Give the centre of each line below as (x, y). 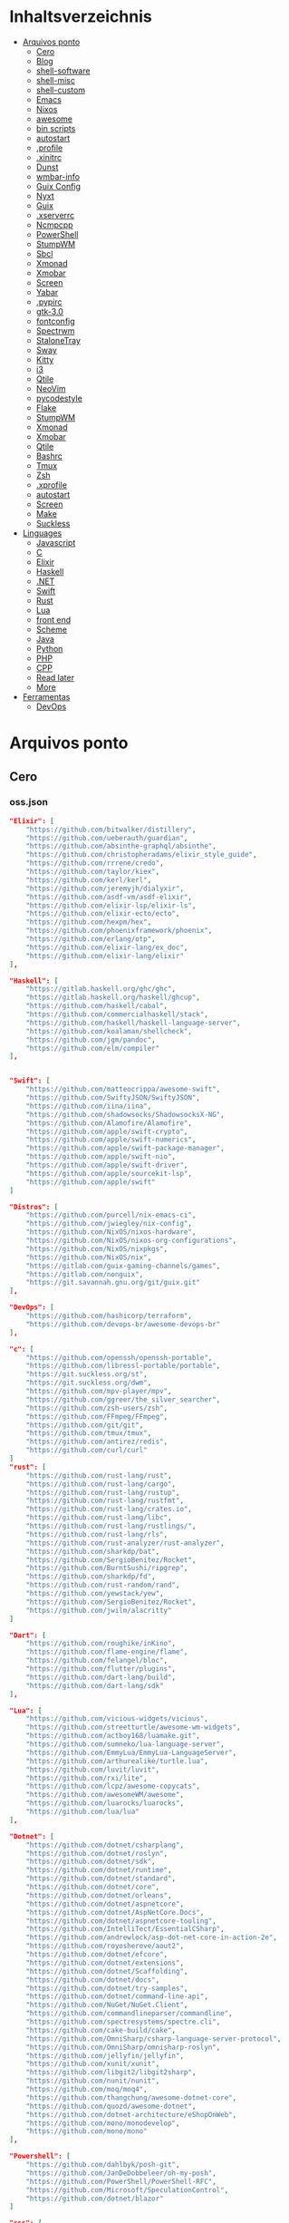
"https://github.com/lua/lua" (83, 1812)
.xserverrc (55, 215)
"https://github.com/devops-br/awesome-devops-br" (123, 1324)
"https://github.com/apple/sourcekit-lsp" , (109, 1173)
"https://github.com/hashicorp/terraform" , (109, 1316)
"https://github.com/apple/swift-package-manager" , (125, 1149)
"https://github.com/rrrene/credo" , (95, 863)
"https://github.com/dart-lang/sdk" (95, 1685)
